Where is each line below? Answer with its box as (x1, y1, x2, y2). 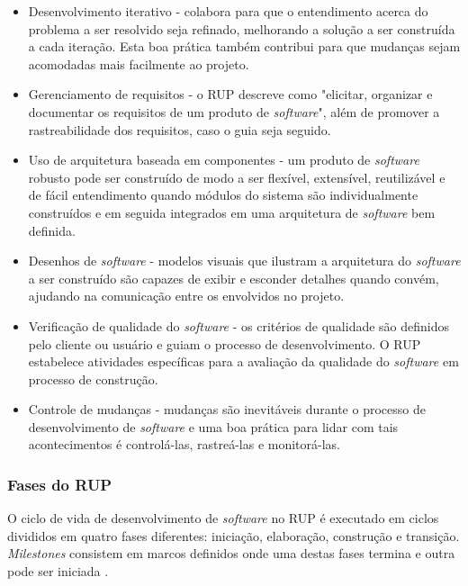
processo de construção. (28, 369, 158, 388)
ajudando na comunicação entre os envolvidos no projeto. (28, 286, 345, 305)
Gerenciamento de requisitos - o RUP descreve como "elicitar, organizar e (28, 85, 433, 104)
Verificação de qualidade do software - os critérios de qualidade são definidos (28, 316, 450, 335)
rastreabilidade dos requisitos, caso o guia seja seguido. (28, 120, 331, 139)
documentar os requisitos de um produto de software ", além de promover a (28, 102, 440, 121)
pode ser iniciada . (7, 562, 109, 581)
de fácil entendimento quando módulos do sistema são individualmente (28, 185, 418, 204)
